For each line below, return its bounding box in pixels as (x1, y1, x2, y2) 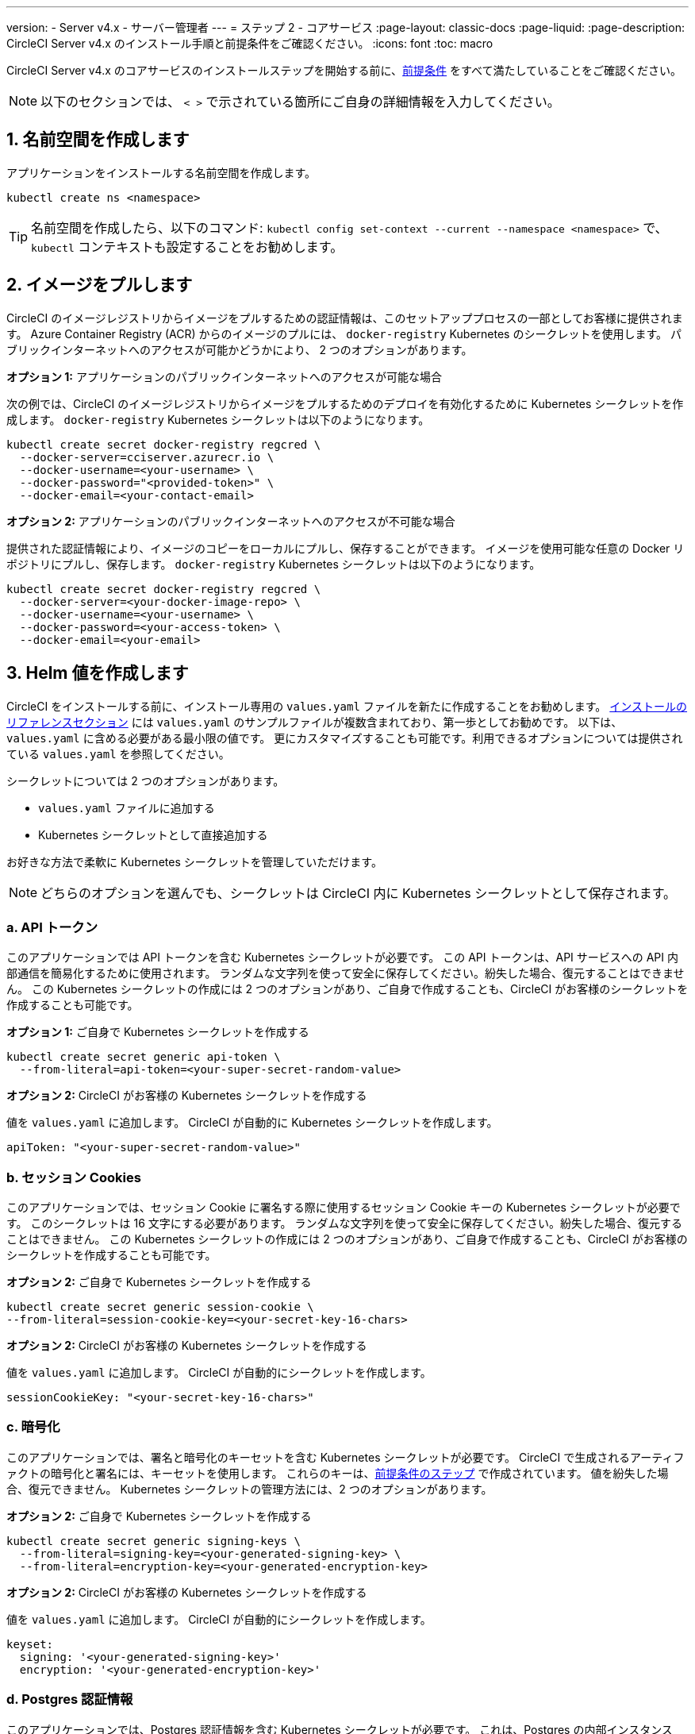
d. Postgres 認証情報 (6, 1691, 133, 1708)
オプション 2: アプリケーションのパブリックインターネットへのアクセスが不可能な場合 (6, 514, 455, 528)
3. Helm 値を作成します (6, 663, 189, 684)
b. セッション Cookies (6, 1169, 141, 1185)
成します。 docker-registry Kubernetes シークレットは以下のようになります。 (6, 412, 430, 426)
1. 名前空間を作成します (6, 129, 190, 150)
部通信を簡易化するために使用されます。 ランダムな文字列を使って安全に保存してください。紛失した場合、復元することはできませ (6, 966, 685, 981)
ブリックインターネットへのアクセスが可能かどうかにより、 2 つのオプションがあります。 (6, 342, 473, 356)
